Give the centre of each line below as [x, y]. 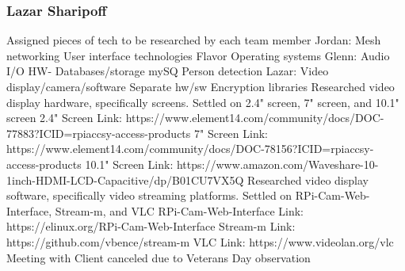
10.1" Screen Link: [129, 164]
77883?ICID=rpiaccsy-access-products [99, 133]
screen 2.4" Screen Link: [64, 118]
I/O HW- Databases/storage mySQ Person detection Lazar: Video [168, 71]
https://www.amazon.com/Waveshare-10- [277, 164]
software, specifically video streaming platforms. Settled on [149, 195]
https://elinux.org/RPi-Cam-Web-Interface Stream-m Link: [151, 226]
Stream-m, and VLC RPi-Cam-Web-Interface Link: [179, 210]
